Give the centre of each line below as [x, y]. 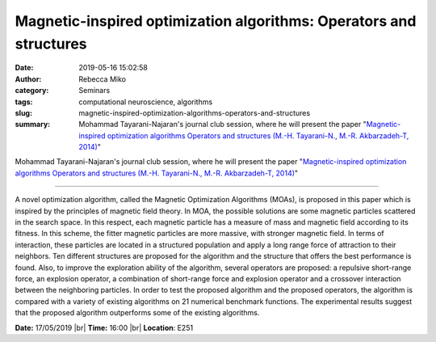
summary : [33, 125]
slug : [23, 112]
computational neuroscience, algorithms [146, 102]
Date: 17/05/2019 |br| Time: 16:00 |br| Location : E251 [104, 327]
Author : [28, 79]
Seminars [94, 91]
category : [32, 91]
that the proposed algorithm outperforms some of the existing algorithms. [137, 313]
